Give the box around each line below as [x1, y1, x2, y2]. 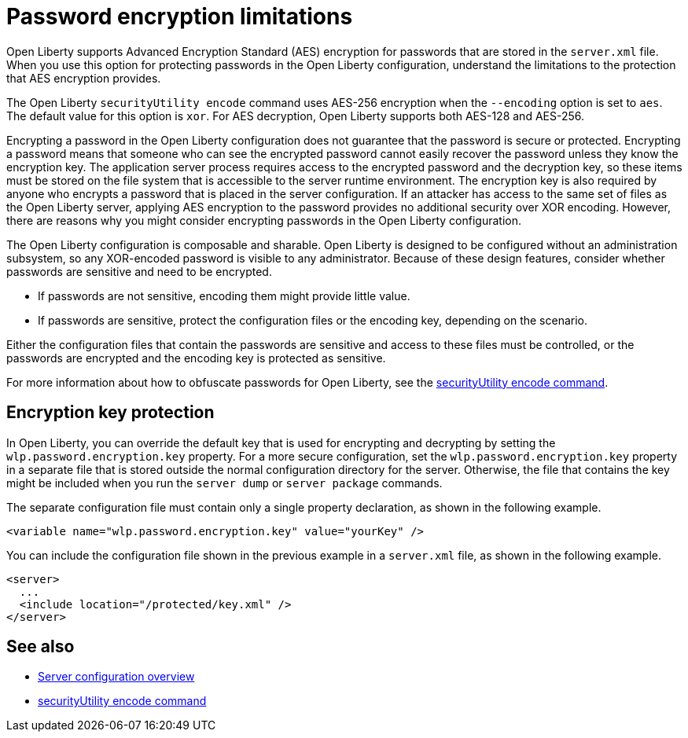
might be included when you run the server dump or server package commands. [6, 475, 443, 490]
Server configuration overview [38, 670, 195, 684]
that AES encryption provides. [6, 71, 161, 85]
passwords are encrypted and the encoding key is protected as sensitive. [6, 351, 386, 365]
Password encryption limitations [6, 3, 353, 30]
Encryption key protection [6, 402, 215, 423]
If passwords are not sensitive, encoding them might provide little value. [38, 288, 410, 303]
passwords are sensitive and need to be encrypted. [6, 264, 272, 278]
